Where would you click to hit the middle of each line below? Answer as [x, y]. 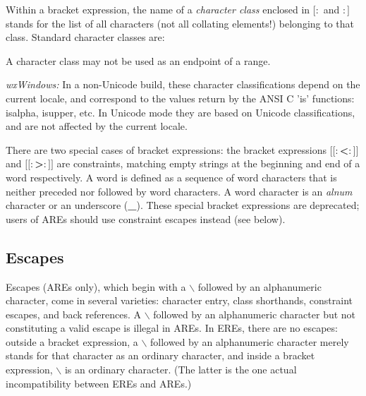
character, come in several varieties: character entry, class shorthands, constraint [179, 300]
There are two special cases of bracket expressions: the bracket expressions [166, 149]
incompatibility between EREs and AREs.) [99, 383]
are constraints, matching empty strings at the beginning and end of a [208, 163]
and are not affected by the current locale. [97, 126]
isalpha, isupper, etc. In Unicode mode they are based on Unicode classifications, [181, 112]
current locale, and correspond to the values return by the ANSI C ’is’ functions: [180, 98]
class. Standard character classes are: [85, 37]
